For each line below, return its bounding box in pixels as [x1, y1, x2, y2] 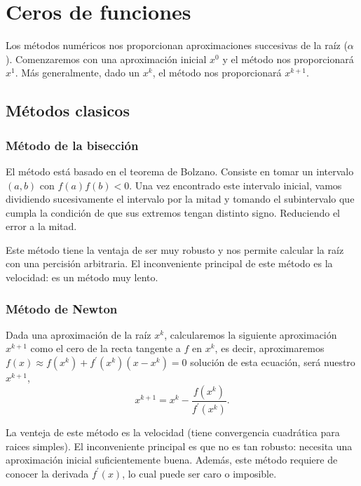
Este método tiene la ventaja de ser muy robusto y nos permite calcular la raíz [6, 242, 344, 257]
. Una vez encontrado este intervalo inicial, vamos [129, 177, 342, 192]
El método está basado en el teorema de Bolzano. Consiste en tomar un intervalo [6, 163, 354, 178]
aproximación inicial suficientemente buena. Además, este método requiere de [6, 452, 338, 467]
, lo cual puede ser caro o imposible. [122, 466, 277, 480]
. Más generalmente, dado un [15, 65, 140, 80]
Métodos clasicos [6, 100, 130, 121]
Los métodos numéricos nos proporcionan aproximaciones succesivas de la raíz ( [6, 38, 348, 53]
